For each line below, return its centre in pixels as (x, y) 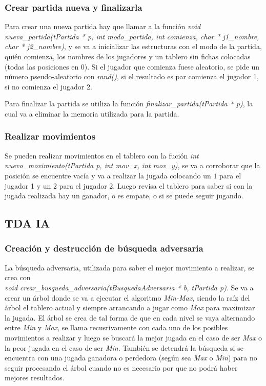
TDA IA (27, 223)
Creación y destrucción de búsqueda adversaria (104, 248)
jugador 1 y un (28, 185)
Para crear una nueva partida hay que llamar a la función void (103, 26)
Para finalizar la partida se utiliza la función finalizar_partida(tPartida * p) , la (129, 104)
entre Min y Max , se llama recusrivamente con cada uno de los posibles (116, 327)
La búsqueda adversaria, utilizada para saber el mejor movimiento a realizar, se (129, 267)
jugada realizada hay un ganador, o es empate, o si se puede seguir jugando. (124, 196)
